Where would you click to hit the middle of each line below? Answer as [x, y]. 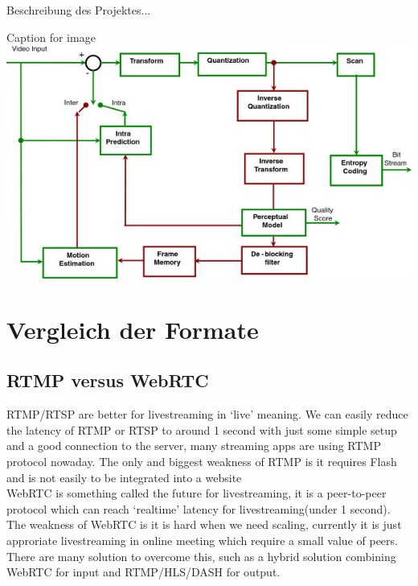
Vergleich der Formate [133, 329]
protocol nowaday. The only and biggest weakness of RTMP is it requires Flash [202, 461]
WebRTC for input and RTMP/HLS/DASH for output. [143, 572]
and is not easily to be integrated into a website [124, 477]
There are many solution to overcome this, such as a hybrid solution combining [201, 556]
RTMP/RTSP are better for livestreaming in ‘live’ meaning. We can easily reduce [207, 414]
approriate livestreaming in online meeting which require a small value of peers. [202, 540]
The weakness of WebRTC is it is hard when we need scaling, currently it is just [204, 524]
